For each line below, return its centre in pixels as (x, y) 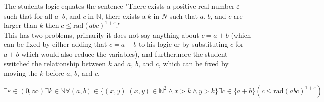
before (55, 73)
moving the (21, 73)
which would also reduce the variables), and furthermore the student (124, 53)
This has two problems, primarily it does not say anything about (102, 34)
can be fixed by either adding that (56, 44)
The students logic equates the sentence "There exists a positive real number (119, 6)
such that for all (28, 15)
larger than (21, 25)
